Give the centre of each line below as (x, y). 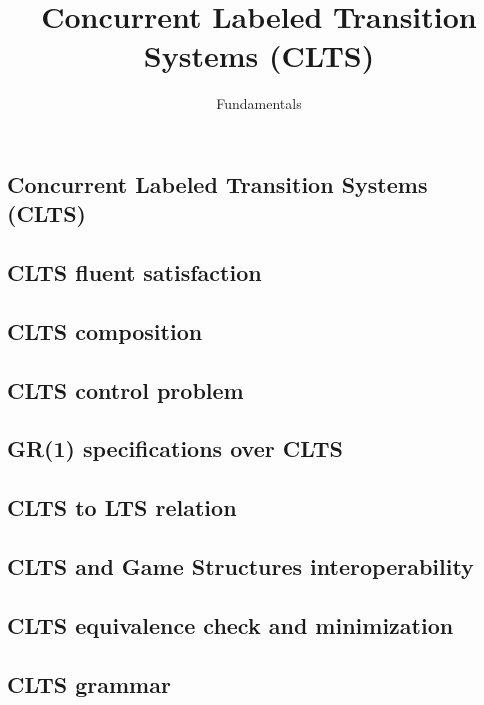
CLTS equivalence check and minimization (230, 624)
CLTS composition (105, 330)
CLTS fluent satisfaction (134, 272)
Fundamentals (259, 103)
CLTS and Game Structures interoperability (240, 565)
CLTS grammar (89, 683)
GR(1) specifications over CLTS (175, 448)
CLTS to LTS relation (122, 507)
